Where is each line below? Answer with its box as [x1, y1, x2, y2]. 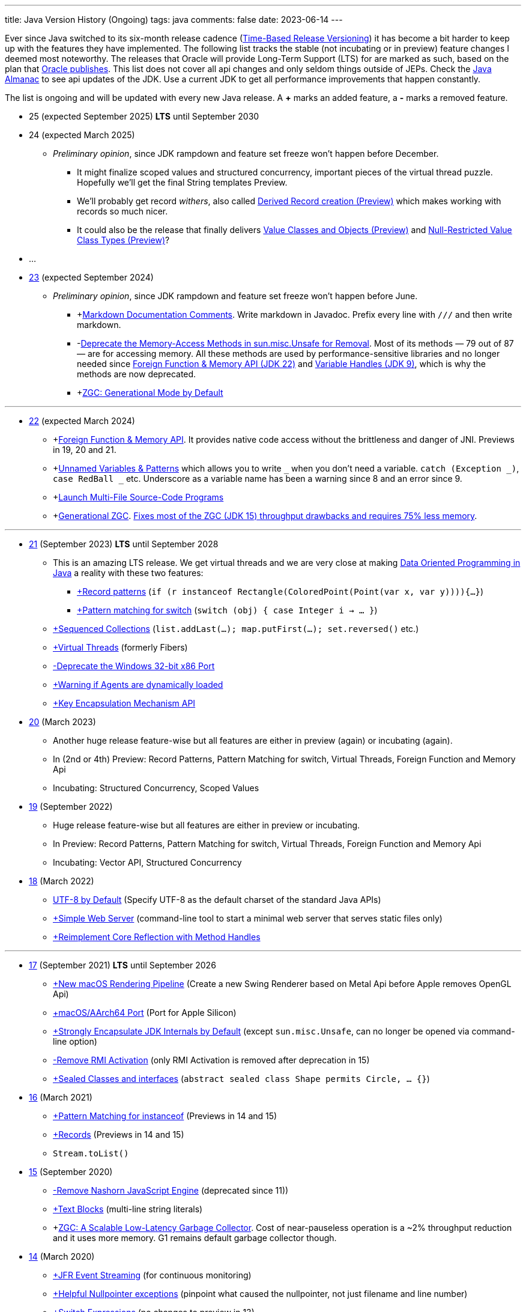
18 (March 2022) [29, 876, 94, 886]
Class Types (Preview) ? [77, 235, 170, 245]
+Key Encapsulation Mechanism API [53, 698, 196, 708]
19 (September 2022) [29, 801, 113, 812]
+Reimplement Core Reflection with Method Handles [53, 932, 261, 942]
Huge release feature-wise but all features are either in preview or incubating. [53, 820, 360, 830]
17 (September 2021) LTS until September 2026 [29, 960, 216, 970]
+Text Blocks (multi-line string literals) [53, 1204, 203, 1214]
